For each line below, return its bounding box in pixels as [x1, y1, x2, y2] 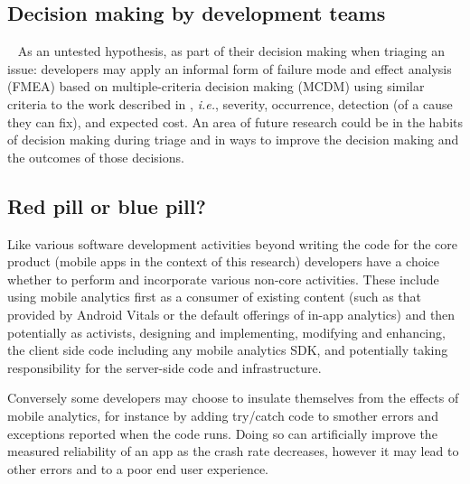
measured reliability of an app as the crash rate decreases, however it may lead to [7, 442, 459, 461]
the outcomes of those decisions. [7, 147, 184, 166]
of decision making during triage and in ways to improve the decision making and [7, 130, 459, 149]
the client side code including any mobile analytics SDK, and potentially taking [7, 340, 448, 359]
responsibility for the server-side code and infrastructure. [7, 358, 322, 377]
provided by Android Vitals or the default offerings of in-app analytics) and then [7, 304, 456, 323]
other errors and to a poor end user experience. [7, 459, 268, 478]
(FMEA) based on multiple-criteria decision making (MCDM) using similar [7, 77, 425, 96]
